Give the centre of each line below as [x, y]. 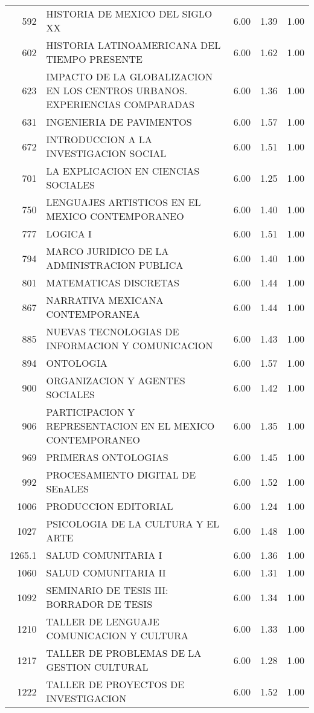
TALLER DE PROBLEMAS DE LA [124, 653]
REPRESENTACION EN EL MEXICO [130, 426]
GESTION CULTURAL [97, 667]
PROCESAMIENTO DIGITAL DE [121, 475]
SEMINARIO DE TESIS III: [107, 590]
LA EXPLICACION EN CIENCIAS [123, 171]
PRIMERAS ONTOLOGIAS [107, 457]
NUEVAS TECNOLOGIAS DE [113, 331]
